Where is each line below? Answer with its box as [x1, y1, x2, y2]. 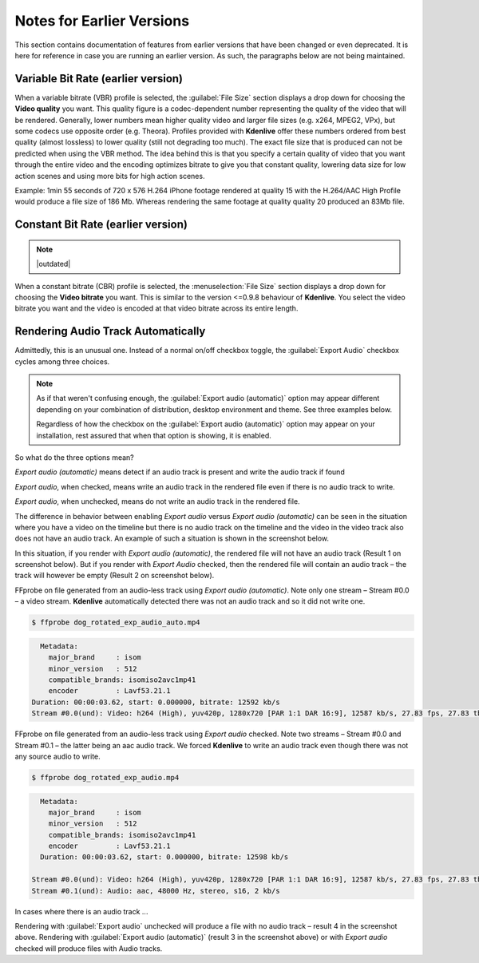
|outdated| [36, 260, 71, 269]
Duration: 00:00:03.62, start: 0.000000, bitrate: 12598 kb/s [40, 853, 289, 862]
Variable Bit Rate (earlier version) [14, 72, 184, 85]
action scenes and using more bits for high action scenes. [14, 171, 205, 180]
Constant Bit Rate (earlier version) [14, 218, 188, 232]
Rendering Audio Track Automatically [14, 324, 206, 339]
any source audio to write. [14, 751, 101, 761]
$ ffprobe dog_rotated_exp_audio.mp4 [31, 773, 180, 782]
